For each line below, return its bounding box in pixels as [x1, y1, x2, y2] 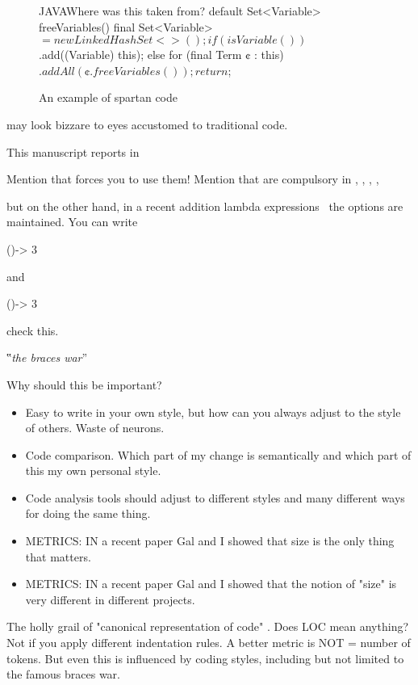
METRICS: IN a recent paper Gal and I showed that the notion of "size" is [25, 575, 397, 592]
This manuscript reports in [6, 143, 140, 160]
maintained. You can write [6, 213, 138, 230]
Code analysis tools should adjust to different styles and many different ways [25, 489, 405, 506]
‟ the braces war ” [6, 349, 88, 366]
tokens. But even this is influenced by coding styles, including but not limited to [6, 649, 404, 666]
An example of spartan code [39, 89, 178, 106]
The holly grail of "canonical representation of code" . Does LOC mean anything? [6, 618, 409, 635]
